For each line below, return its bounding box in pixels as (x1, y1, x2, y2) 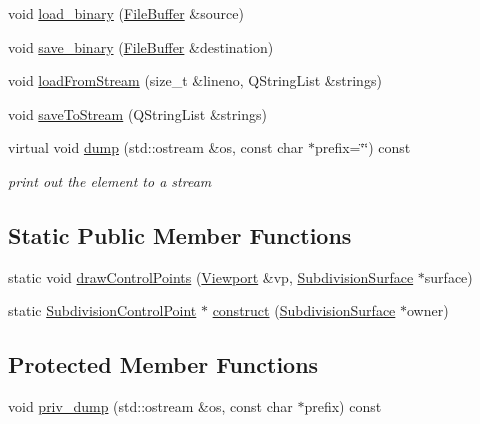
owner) (406, 300, 449, 321)
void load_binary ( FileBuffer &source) (8, 3, 244, 23)
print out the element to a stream (8, 170, 212, 191)
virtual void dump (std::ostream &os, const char (8, 137, 304, 158)
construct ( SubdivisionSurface (212, 300, 396, 321)
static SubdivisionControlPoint (8, 300, 197, 321)
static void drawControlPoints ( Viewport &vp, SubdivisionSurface (8, 266, 414, 287)
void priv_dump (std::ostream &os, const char (8, 396, 293, 417)
